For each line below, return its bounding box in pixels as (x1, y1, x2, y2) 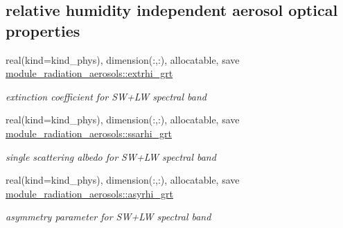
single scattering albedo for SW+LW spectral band (6, 149, 216, 164)
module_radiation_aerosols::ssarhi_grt (6, 125, 173, 140)
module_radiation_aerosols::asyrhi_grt (6, 186, 173, 200)
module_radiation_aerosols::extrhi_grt (6, 66, 173, 80)
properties (6, 19, 80, 41)
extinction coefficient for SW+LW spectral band (6, 89, 206, 103)
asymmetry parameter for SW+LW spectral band (6, 209, 211, 224)
